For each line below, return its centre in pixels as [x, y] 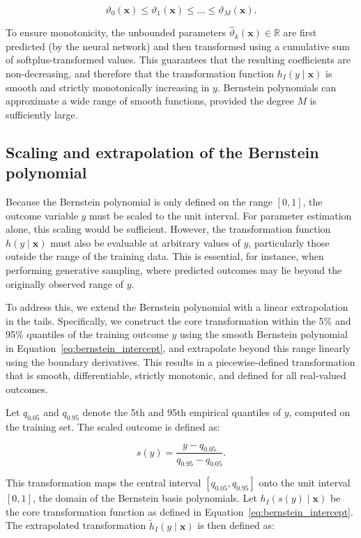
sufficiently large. [42, 114]
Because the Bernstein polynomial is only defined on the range [139, 201]
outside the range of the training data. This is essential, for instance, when [165, 256]
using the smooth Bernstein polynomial [264, 334]
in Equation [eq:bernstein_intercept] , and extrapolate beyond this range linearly [178, 347]
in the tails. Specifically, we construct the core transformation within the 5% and [178, 320]
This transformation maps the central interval [103, 483]
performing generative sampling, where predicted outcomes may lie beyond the [174, 269]
